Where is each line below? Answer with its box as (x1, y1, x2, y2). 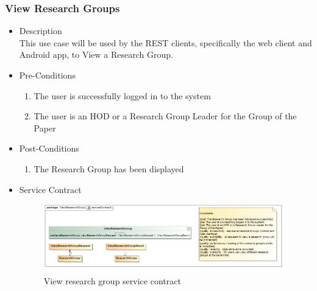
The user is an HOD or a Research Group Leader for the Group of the (34, 110, 297, 122)
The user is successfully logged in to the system (34, 89, 211, 102)
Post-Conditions (19, 142, 79, 155)
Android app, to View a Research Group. (19, 48, 173, 61)
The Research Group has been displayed (34, 162, 184, 175)
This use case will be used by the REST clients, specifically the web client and (19, 36, 312, 49)
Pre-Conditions (19, 69, 76, 81)
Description (19, 24, 62, 37)
